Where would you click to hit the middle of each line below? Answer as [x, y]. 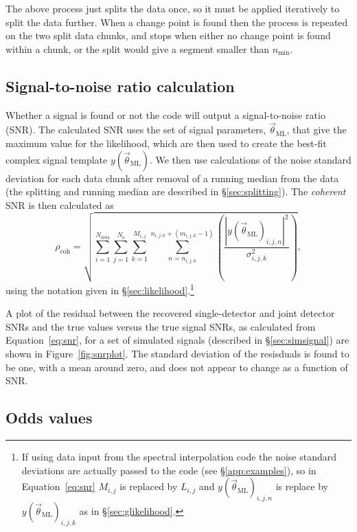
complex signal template [57, 159]
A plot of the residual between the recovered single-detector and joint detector [170, 313]
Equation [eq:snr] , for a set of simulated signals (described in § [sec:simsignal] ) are [177, 340]
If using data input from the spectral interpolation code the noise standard [179, 456]
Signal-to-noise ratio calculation [120, 86]
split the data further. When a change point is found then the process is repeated [177, 22]
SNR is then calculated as [60, 204]
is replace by [302, 486]
